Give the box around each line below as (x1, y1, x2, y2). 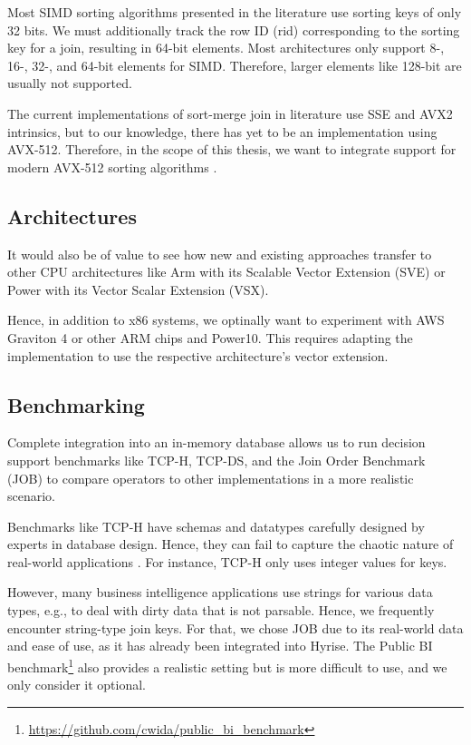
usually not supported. (7, 74, 132, 93)
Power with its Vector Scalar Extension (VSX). (7, 279, 269, 299)
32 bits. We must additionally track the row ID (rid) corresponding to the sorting (7, 20, 460, 39)
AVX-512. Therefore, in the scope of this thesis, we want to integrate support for (7, 140, 457, 159)
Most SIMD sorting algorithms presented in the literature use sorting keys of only (7, 3, 462, 21)
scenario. (7, 486, 56, 505)
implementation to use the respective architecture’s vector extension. (7, 346, 389, 365)
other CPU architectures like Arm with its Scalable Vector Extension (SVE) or (7, 262, 446, 281)
